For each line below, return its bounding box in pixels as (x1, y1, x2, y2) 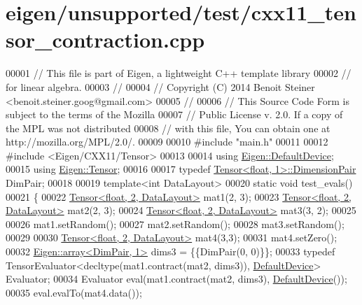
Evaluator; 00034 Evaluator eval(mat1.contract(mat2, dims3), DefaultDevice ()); (6, 271, 347, 286)
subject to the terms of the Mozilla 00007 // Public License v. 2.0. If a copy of (6, 107, 343, 122)
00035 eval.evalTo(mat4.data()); (6, 285, 142, 299)
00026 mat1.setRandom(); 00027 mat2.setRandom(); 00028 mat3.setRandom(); (6, 216, 344, 231)
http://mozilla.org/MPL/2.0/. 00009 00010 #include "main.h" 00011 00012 (6, 134, 328, 149)
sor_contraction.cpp (6, 25, 205, 54)
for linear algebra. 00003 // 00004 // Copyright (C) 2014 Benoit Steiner (6, 79, 315, 94)
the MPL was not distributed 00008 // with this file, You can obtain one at (6, 120, 330, 135)
